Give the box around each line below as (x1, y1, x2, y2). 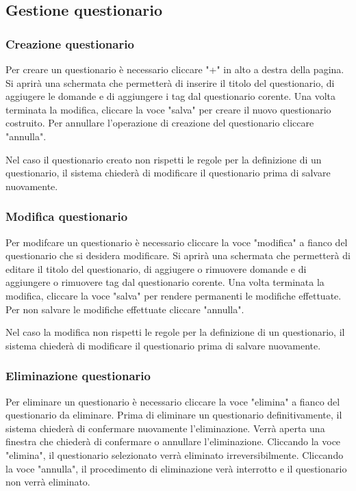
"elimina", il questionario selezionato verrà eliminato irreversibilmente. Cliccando (5, 447, 344, 462)
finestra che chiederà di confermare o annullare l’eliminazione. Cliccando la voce (5, 434, 341, 449)
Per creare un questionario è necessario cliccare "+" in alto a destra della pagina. (5, 62, 344, 76)
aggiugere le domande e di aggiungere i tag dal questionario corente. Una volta (5, 89, 336, 103)
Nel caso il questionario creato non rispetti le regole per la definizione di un (5, 152, 322, 166)
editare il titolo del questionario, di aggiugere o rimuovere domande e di (5, 261, 307, 276)
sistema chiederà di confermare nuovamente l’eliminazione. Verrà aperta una (5, 421, 325, 435)
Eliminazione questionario (5, 367, 151, 384)
